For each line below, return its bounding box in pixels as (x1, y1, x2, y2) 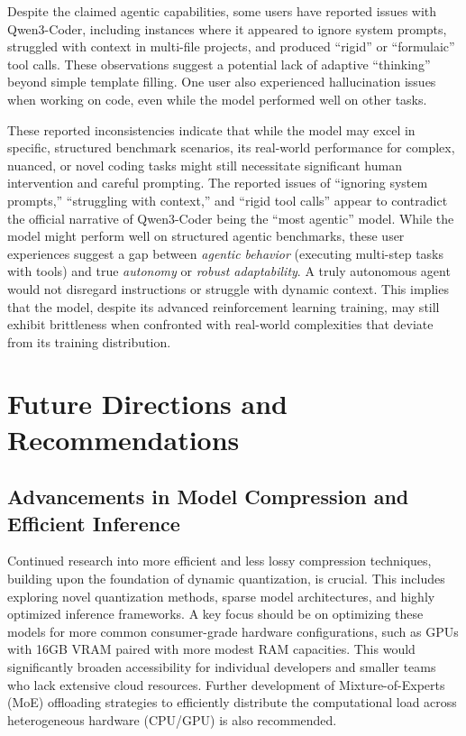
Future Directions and (7, 385, 288, 422)
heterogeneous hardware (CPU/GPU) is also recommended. (7, 710, 337, 729)
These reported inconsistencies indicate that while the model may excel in (7, 120, 416, 139)
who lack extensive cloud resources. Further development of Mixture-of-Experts (7, 675, 445, 694)
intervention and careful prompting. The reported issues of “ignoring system (7, 173, 428, 192)
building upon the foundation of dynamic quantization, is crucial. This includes (7, 569, 445, 588)
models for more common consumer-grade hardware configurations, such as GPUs (7, 621, 459, 640)
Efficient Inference (7, 509, 180, 537)
